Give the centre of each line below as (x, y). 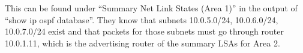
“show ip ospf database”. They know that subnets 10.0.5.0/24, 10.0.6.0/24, (142, 19)
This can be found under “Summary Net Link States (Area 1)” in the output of (151, 8)
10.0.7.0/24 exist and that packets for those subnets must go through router (144, 31)
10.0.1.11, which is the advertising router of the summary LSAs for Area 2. (142, 43)
